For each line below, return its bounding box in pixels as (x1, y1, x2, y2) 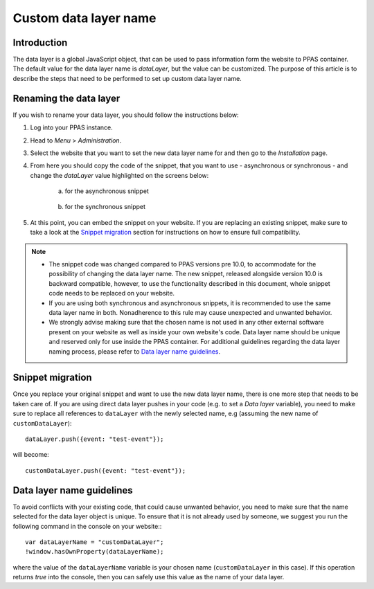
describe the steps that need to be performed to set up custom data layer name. (12, 74, 242, 82)
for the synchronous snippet (64, 203, 145, 211)
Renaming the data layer (12, 92, 121, 104)
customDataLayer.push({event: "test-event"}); (25, 466, 186, 474)
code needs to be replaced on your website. (48, 289, 175, 298)
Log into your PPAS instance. (30, 123, 114, 132)
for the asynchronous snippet (64, 187, 149, 195)
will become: (12, 451, 50, 459)
